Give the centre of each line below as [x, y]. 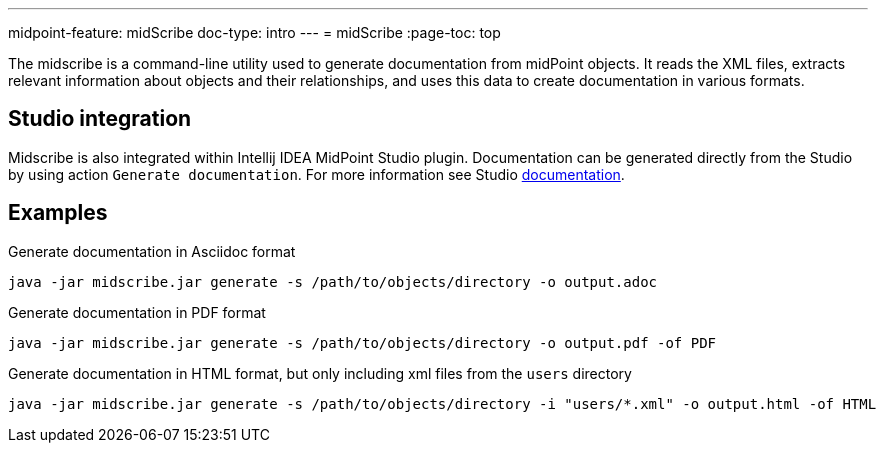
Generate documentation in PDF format [137, 312]
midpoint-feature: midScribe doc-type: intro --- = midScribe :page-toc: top [254, 32]
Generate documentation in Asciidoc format [152, 251]
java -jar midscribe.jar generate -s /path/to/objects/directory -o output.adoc [333, 281]
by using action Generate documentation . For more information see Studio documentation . [316, 174]
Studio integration [100, 119]
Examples [58, 213]
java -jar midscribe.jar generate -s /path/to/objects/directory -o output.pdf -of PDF [362, 342]
